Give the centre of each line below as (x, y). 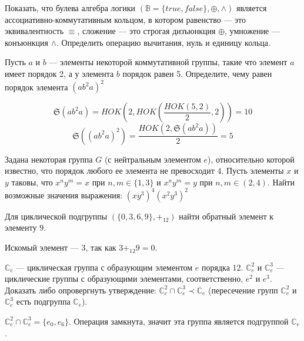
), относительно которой (251, 159)
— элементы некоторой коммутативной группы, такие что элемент (168, 62)
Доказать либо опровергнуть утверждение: (81, 290)
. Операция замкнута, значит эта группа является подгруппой (178, 321)
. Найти (281, 182)
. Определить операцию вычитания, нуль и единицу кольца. (163, 42)
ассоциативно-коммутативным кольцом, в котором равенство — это (126, 19)
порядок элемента (36, 87)
